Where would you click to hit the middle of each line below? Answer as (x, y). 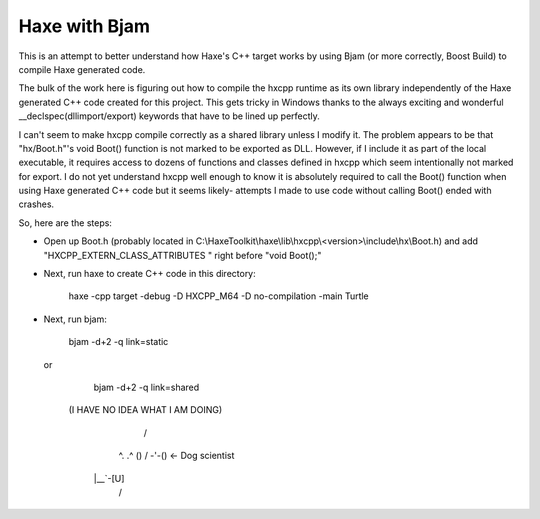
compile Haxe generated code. (82, 69)
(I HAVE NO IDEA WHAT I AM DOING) (145, 410)
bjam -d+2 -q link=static (118, 342)
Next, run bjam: (75, 319)
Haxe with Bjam (84, 26)
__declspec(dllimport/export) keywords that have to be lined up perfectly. (169, 116)
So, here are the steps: (65, 222)
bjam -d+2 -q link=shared (146, 387)
